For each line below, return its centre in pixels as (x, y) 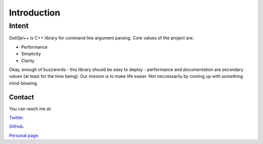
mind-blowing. (24, 83)
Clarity (28, 60)
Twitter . (17, 118)
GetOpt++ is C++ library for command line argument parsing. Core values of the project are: (102, 38)
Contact (21, 97)
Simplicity (31, 54)
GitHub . (17, 126)
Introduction (35, 13)
